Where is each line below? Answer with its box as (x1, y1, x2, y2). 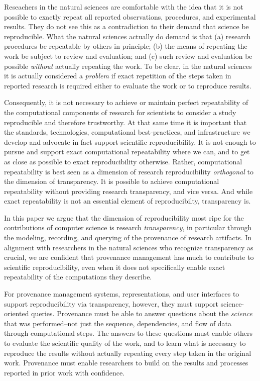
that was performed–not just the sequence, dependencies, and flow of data (4, 318, 232, 328)
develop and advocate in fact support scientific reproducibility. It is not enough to (4, 136, 256, 147)
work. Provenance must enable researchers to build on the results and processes (4, 357, 248, 368)
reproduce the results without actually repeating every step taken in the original (4, 347, 251, 358)
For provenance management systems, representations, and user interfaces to (4, 289, 239, 299)
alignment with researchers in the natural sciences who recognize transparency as (4, 242, 253, 252)
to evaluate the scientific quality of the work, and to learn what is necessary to (4, 338, 246, 348)
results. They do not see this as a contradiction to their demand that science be (4, 21, 249, 32)
